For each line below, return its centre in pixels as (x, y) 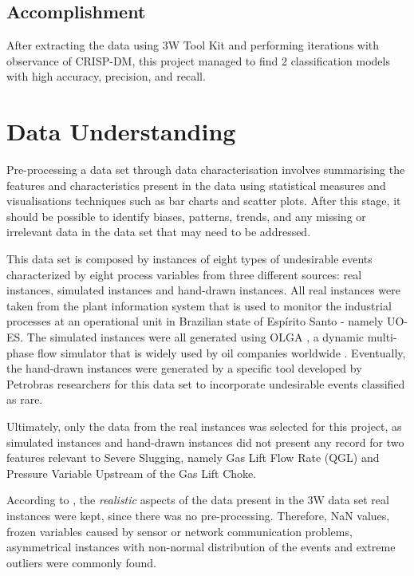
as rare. (25, 399)
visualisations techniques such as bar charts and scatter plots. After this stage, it (204, 201)
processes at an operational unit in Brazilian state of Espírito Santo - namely (195, 321)
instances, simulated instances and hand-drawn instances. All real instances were (203, 290)
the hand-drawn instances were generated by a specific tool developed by (184, 368)
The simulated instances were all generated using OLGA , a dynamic (195, 337)
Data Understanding (121, 131)
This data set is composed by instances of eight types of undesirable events (189, 259)
